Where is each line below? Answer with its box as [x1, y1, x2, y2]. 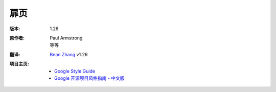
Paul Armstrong [50, 35, 83, 41]
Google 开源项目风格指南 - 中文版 [54, 75, 125, 81]
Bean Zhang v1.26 [50, 51, 88, 57]
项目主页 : [9, 61, 29, 67]
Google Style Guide [54, 68, 96, 74]
